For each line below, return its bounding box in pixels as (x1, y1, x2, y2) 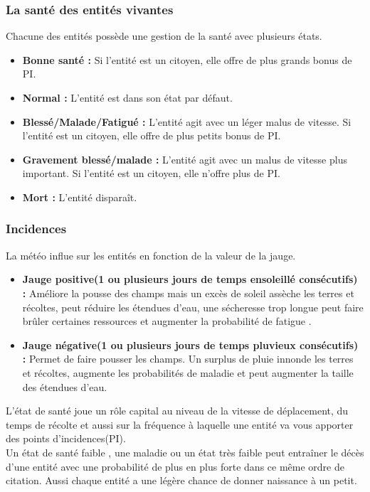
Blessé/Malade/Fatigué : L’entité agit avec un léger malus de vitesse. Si (22, 114, 351, 129)
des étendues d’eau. (22, 379, 107, 394)
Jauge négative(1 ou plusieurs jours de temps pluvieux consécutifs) (22, 337, 359, 352)
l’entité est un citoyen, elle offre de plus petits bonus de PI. (22, 128, 281, 143)
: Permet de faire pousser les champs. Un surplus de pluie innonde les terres (22, 351, 354, 366)
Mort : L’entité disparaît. (22, 189, 137, 204)
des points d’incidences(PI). (6, 431, 126, 446)
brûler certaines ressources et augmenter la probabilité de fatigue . (22, 314, 312, 328)
